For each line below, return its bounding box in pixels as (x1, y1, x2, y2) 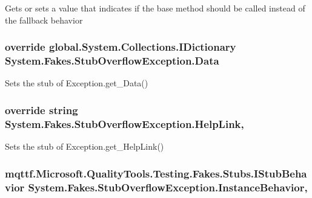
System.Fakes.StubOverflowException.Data (5, 53, 219, 68)
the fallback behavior (5, 13, 83, 26)
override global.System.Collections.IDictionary (5, 39, 236, 54)
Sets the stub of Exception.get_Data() (5, 77, 148, 89)
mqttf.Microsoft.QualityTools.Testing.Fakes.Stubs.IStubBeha (5, 165, 307, 180)
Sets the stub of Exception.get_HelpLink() (5, 140, 164, 153)
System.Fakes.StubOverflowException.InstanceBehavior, (28, 179, 308, 194)
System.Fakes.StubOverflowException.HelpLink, (5, 116, 244, 131)
